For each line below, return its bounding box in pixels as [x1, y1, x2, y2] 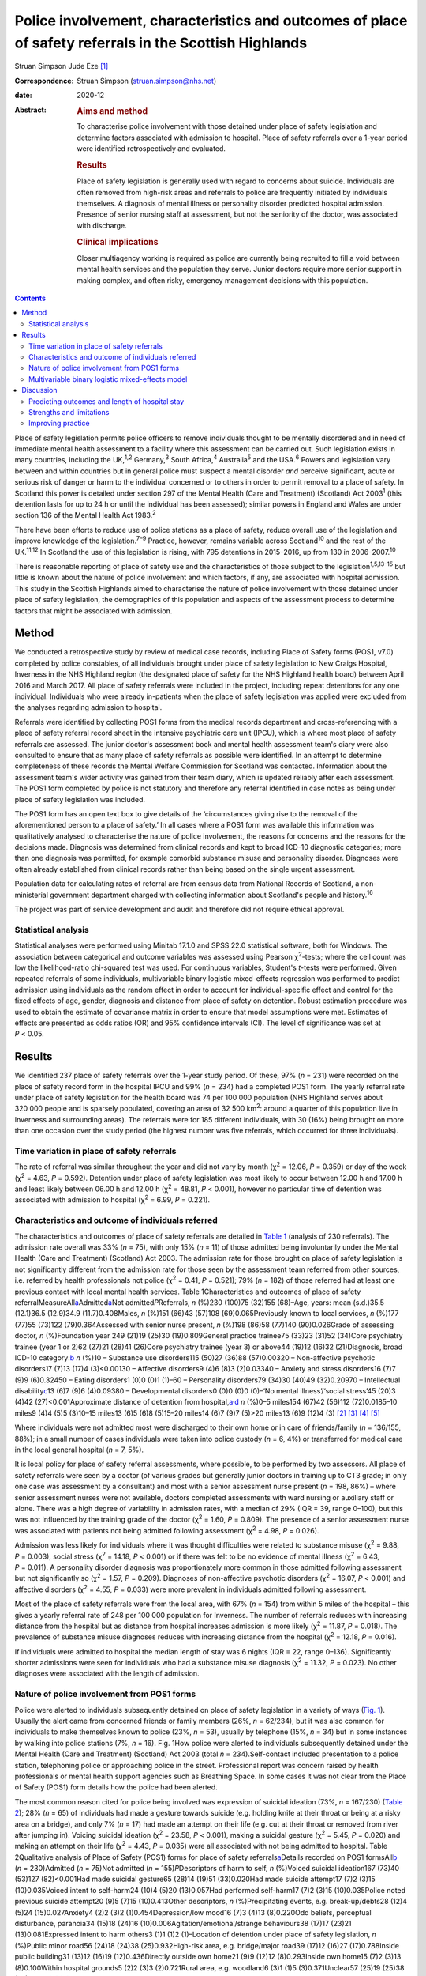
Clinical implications [77, 236, 159, 247]
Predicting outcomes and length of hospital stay [28, 396, 185, 406]
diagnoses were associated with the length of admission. [14, 1669, 200, 1679]
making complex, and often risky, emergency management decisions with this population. [77, 275, 368, 285]
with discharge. [77, 221, 127, 230]
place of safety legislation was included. [14, 794, 146, 804]
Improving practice [28, 419, 90, 428]
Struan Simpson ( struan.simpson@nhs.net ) [77, 76, 217, 85]
